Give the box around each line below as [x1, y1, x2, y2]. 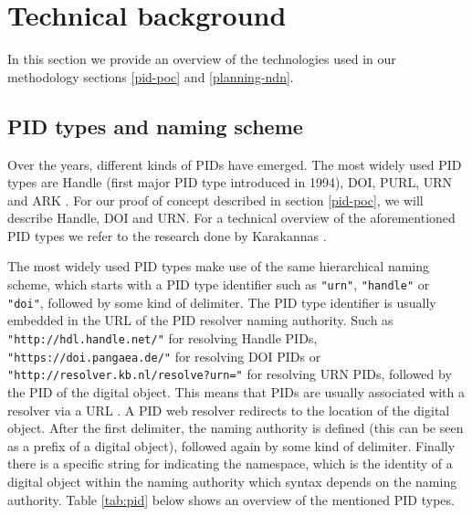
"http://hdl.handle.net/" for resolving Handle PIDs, [7, 328, 318, 347]
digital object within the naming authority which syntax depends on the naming [7, 471, 457, 490]
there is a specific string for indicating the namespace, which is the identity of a [7, 454, 453, 473]
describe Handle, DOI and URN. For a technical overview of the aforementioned [7, 208, 456, 227]
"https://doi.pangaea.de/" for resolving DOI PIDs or [7, 346, 321, 365]
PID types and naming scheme [7, 111, 303, 140]
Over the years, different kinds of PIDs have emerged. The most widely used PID [7, 154, 462, 174]
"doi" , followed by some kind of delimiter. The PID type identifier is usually [7, 292, 436, 311]
